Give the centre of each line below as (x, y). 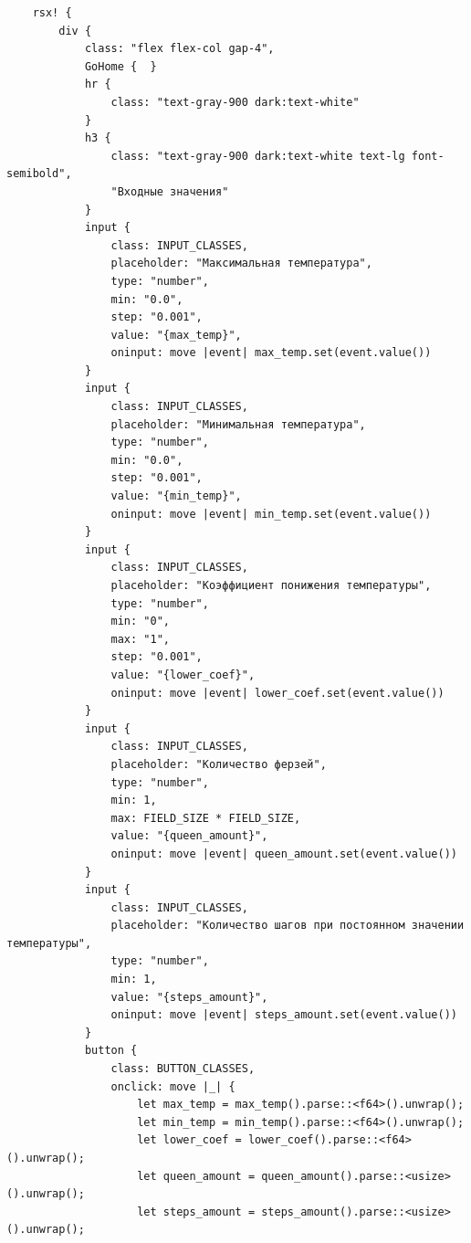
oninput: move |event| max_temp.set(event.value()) (271, 353)
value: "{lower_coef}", (183, 674)
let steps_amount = (196, 1211)
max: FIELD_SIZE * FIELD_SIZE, (206, 818)
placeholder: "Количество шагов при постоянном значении (288, 926)
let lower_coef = (189, 1140)
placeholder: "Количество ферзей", (219, 764)
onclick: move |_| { (173, 1086)
